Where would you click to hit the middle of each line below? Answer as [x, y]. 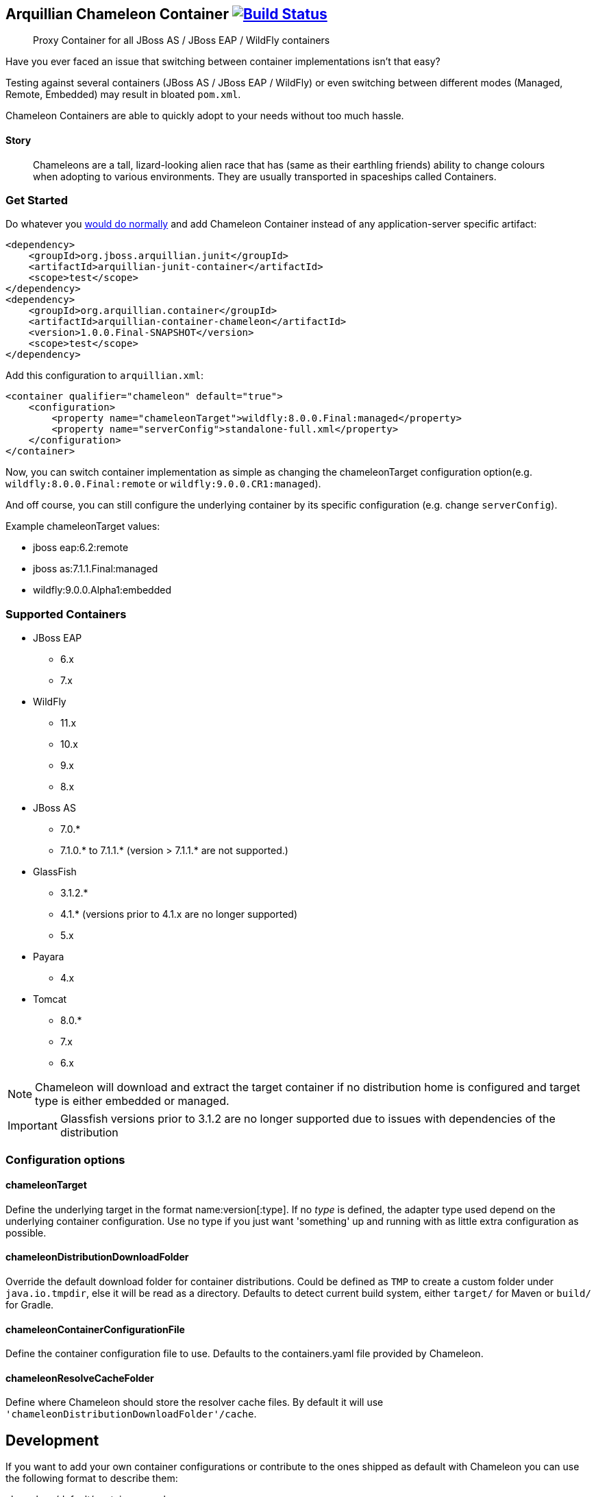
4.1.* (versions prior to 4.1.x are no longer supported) [179, 914]
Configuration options [65, 1159]
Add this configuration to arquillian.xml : [104, 376]
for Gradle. [30, 1304]
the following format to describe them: [92, 1478]
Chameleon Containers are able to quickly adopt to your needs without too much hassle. [205, 116]
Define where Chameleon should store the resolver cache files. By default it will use [195, 1402]
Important [33, 1126]
